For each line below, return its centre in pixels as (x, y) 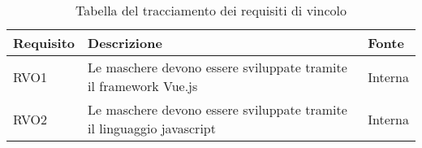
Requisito (44, 43)
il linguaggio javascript (152, 128)
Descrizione (125, 43)
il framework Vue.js (143, 86)
